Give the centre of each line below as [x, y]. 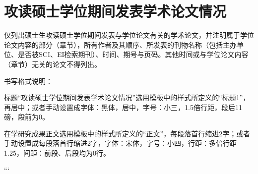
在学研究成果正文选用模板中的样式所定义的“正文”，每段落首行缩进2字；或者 [127, 133]
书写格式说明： [28, 81]
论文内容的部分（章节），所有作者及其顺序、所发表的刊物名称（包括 [113, 44]
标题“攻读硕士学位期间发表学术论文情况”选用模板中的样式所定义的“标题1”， [127, 97]
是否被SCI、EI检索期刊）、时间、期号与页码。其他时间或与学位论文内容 [133, 54]
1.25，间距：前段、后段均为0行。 [57, 153]
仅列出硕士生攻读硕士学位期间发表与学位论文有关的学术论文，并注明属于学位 [129, 35]
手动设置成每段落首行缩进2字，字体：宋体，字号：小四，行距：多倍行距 [120, 143]
